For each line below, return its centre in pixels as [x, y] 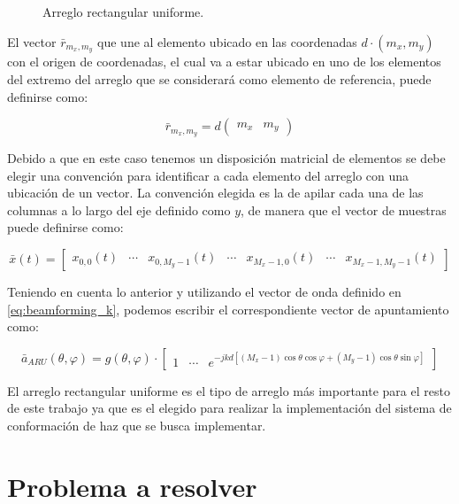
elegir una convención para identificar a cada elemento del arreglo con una [208, 175]
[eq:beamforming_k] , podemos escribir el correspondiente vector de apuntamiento [228, 309]
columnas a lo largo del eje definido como [119, 209]
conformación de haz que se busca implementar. [137, 426]
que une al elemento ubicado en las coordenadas [227, 41]
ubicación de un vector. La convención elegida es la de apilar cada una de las [215, 193]
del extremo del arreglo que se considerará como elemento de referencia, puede [219, 79]
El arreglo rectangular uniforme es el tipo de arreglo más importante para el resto [229, 390]
